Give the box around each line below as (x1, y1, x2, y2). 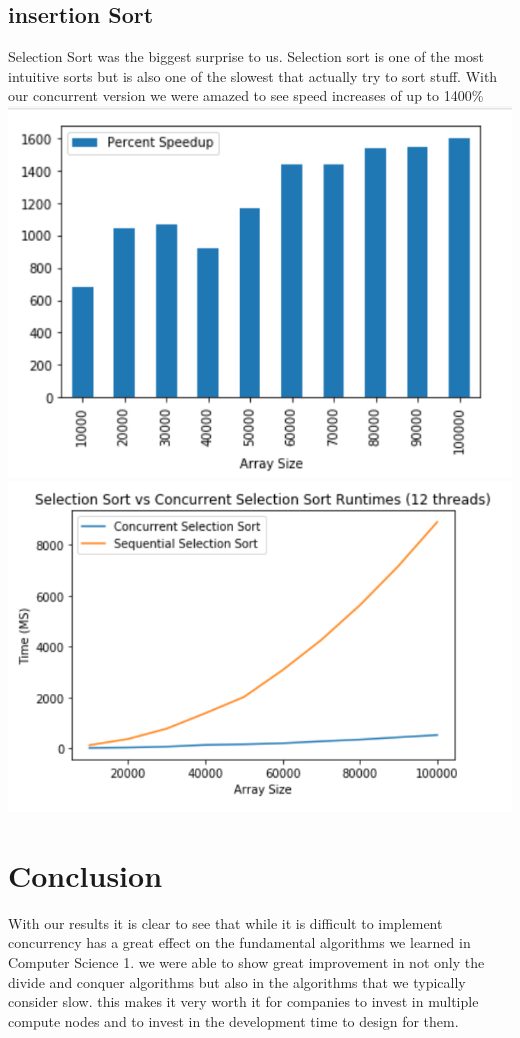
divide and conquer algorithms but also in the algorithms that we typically (8, 971, 466, 992)
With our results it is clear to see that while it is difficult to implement (8, 912, 443, 933)
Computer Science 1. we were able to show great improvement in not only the (8, 951, 485, 972)
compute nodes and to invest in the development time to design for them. (8, 1010, 459, 1031)
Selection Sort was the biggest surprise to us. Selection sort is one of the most (8, 46, 484, 67)
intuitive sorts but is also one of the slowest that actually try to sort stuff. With (8, 65, 498, 86)
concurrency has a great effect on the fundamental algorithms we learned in (8, 932, 471, 953)
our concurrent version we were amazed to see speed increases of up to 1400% (8, 85, 484, 106)
